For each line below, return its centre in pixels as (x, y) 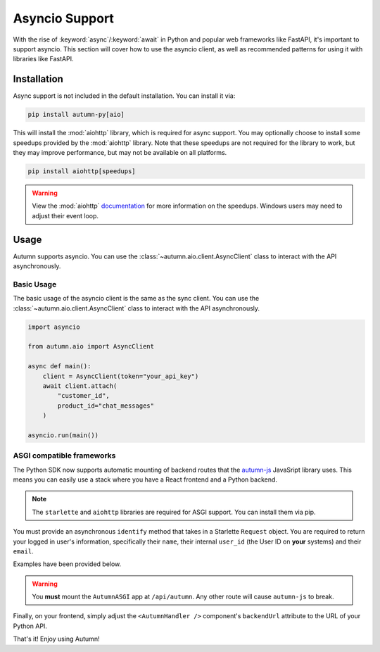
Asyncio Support (63, 18)
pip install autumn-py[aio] (76, 115)
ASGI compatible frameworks (64, 456)
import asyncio (54, 327)
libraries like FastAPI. (43, 59)
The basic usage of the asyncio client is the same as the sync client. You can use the (136, 299)
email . (24, 551)
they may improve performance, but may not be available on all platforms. (120, 152)
